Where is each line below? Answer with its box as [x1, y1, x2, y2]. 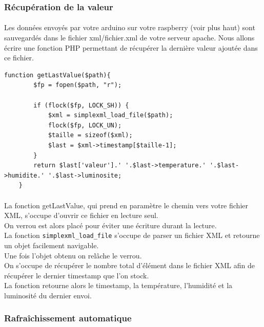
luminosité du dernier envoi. [4, 290, 92, 300]
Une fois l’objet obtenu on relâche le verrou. [4, 250, 142, 260]
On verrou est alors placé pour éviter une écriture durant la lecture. [4, 220, 217, 230]
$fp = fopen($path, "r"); [33, 81, 122, 89]
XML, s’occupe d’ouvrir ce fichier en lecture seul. [4, 210, 158, 221]
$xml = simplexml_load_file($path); [48, 112, 173, 119]
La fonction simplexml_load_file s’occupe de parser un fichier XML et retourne [4, 230, 260, 241]
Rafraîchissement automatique [4, 312, 132, 324]
